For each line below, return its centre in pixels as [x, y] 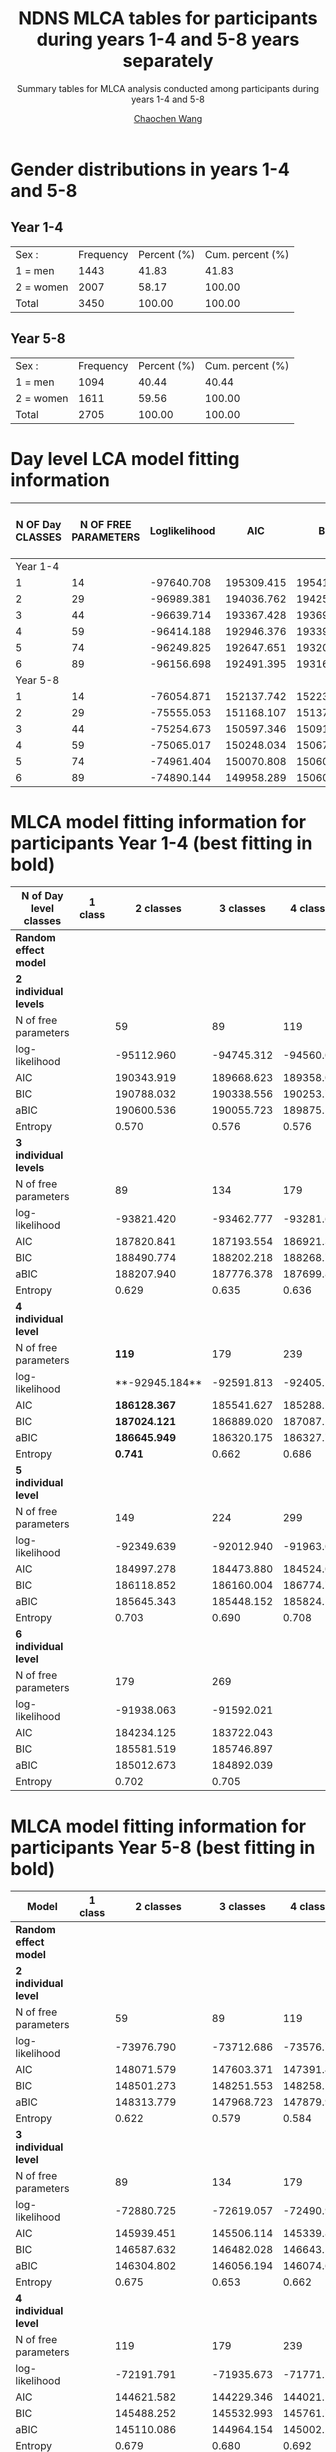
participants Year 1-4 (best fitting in [161, 843]
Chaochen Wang [168, 118]
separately [168, 61]
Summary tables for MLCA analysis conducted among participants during [168, 88]
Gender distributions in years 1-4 [150, 169]
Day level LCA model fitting [125, 458]
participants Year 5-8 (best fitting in [163, 1847]
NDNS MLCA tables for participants [168, 18]
